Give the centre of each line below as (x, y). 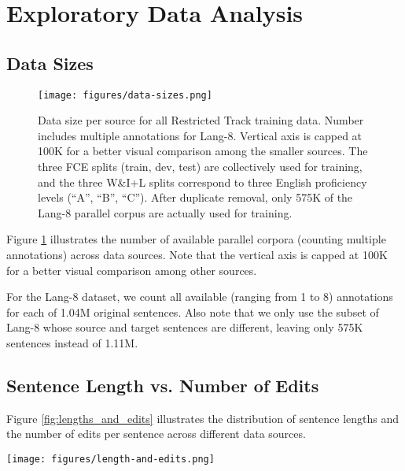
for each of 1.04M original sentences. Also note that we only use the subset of (193, 312)
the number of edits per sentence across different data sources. (156, 434)
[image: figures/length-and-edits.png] (110, 459)
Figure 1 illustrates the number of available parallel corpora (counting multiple (196, 239)
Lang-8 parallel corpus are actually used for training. (165, 212)
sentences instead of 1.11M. (72, 342)
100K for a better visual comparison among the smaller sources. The (203, 151)
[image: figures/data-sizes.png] (125, 95)
